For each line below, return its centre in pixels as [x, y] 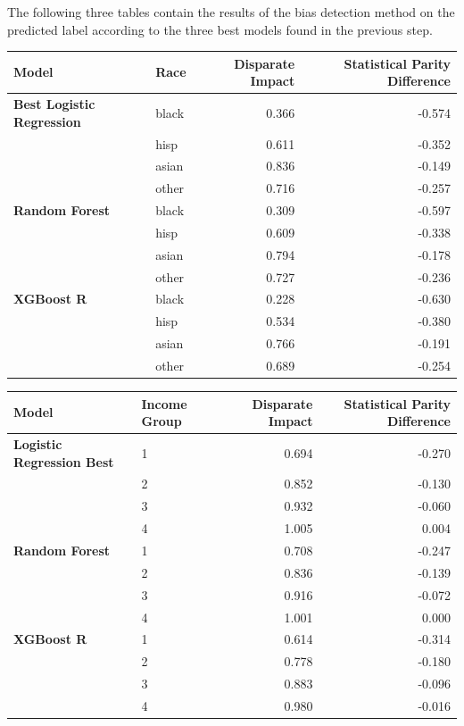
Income [164, 403]
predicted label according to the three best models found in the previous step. [220, 29]
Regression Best [64, 461]
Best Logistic [54, 104]
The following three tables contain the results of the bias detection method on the [231, 12]
